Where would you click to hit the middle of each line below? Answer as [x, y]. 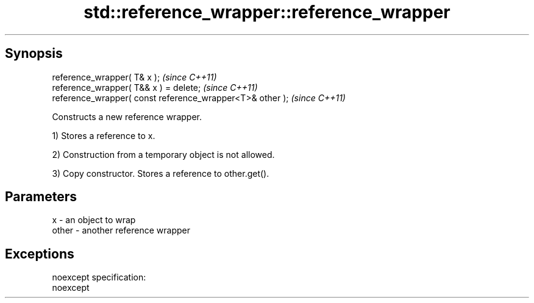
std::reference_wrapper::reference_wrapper [267, 12]
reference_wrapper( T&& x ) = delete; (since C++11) [155, 87]
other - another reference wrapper [121, 230]
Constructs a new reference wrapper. [127, 116]
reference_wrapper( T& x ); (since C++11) [134, 77]
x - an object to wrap [94, 220]
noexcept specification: [99, 277]
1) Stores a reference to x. [104, 135]
